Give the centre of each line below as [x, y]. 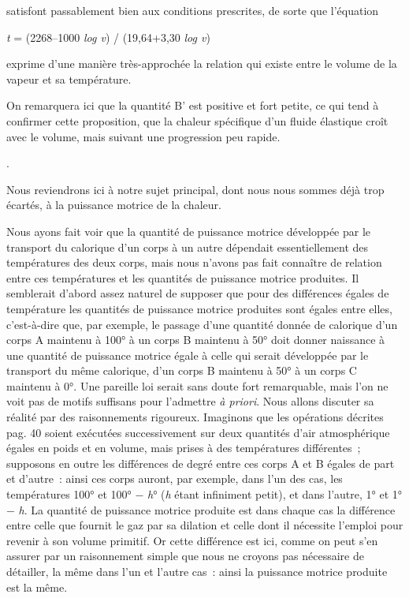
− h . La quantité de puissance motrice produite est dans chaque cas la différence [201, 509]
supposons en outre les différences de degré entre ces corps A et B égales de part [201, 463]
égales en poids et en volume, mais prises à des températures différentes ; [184, 448]
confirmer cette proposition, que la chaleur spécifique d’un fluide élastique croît [197, 120]
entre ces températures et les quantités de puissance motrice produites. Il [183, 277]
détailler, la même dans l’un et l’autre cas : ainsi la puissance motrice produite [197, 571]
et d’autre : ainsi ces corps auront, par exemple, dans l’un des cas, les [175, 478]
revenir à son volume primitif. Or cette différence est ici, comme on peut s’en [192, 540]
